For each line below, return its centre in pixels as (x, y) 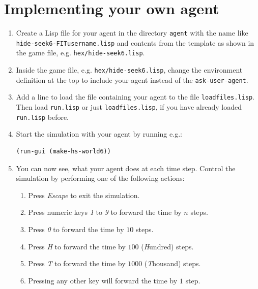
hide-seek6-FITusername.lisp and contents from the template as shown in (135, 42)
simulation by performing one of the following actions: (100, 178)
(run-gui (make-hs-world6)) (63, 151)
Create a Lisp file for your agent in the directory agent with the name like (132, 33)
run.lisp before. (42, 117)
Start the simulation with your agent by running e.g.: (99, 134)
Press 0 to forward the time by (76, 229)
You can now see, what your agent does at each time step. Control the (126, 168)
